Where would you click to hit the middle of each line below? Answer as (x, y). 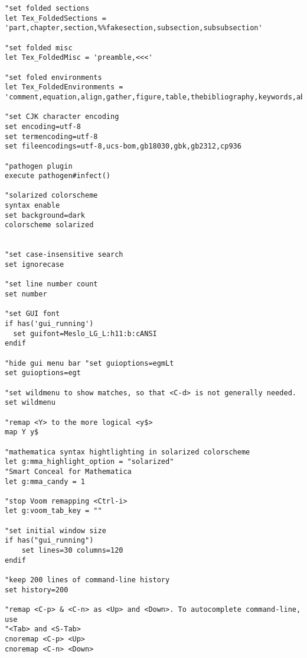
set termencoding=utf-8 (51, 136)
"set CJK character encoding (62, 117)
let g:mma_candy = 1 (45, 481)
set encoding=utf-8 (43, 126)
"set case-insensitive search (64, 255)
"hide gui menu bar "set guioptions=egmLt (89, 363)
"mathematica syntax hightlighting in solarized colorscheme (128, 452)
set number (26, 294)
